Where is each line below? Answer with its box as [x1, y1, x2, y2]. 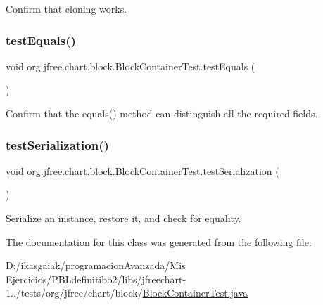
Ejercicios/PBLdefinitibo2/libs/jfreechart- [6, 271, 186, 286]
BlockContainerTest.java [142, 285, 248, 300]
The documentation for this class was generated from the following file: [6, 234, 312, 249]
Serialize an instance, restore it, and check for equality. [6, 211, 241, 225]
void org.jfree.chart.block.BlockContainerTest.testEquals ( [6, 58, 255, 73]
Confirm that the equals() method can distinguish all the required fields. [6, 106, 318, 120]
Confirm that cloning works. [6, 1, 127, 15]
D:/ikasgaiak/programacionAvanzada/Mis [6, 258, 186, 273]
